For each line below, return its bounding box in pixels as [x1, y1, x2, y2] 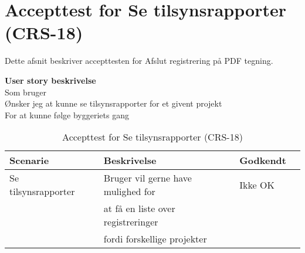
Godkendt [239, 153, 286, 167]
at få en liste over [103, 201, 175, 216]
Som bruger [5, 86, 46, 98]
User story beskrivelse [5, 74, 96, 86]
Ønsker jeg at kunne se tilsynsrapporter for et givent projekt [5, 97, 222, 110]
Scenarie [9, 153, 49, 167]
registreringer [103, 215, 158, 229]
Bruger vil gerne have [103, 171, 192, 185]
